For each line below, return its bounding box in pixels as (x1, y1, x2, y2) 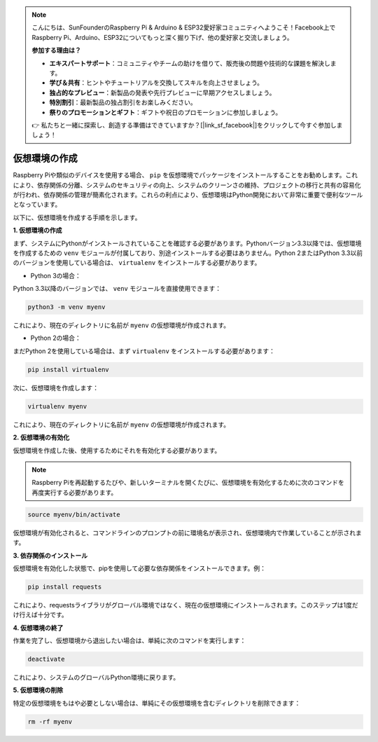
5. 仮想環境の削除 (13, 686, 63, 694)
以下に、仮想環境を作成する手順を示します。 (13, 213, 141, 221)
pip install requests (27, 582, 102, 591)
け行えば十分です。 (13, 610, 68, 619)
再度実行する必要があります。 (31, 488, 118, 497)
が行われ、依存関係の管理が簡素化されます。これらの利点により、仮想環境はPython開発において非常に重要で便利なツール (13, 190, 363, 199)
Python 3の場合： (30, 271, 82, 280)
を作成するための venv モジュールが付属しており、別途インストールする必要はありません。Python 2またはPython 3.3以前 (13, 249, 363, 257)
